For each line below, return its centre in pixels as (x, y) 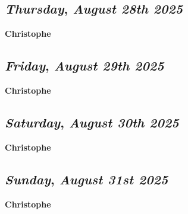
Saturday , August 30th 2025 (92, 122)
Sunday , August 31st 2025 (87, 179)
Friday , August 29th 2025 (84, 66)
